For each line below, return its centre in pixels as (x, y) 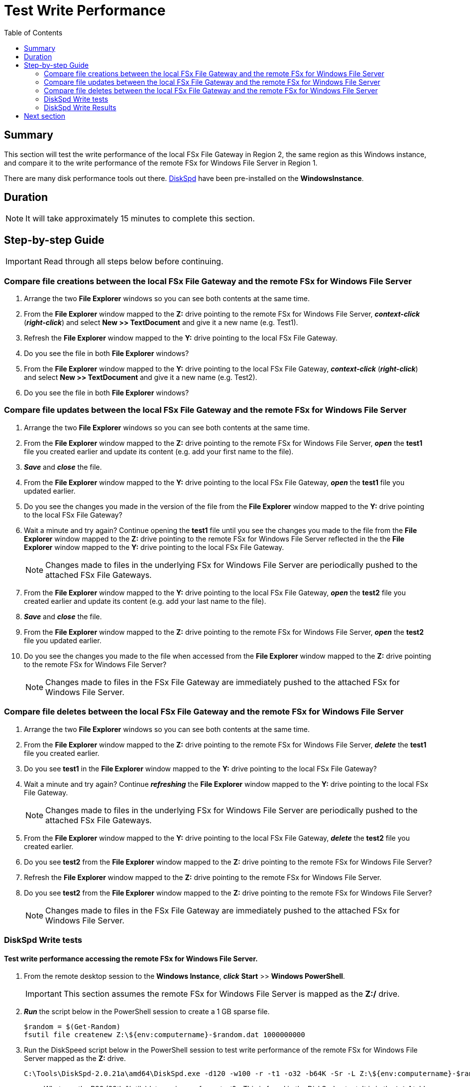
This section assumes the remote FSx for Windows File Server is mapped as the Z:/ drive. (232, 994)
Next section (45, 116)
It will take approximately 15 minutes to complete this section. (140, 219)
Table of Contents (33, 32)
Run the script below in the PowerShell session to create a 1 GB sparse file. (147, 1012)
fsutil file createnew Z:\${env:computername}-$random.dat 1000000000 (165, 1035)
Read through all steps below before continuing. (133, 262)
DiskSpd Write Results (80, 107)
